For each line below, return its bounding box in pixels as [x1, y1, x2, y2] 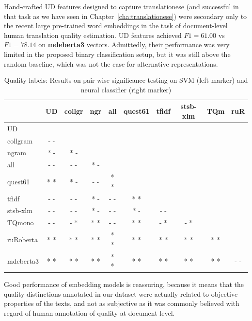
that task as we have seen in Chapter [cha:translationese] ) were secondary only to [4, 11, 247, 21]
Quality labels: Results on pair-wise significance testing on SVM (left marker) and [4, 75, 248, 85]
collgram [7, 135, 33, 145]
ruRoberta [7, 234, 38, 244]
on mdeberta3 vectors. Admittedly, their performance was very [38, 39, 230, 50]
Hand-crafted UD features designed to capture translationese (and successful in [4, 1, 239, 11]
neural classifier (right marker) [80, 84, 172, 94]
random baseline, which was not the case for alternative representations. [4, 58, 218, 69]
